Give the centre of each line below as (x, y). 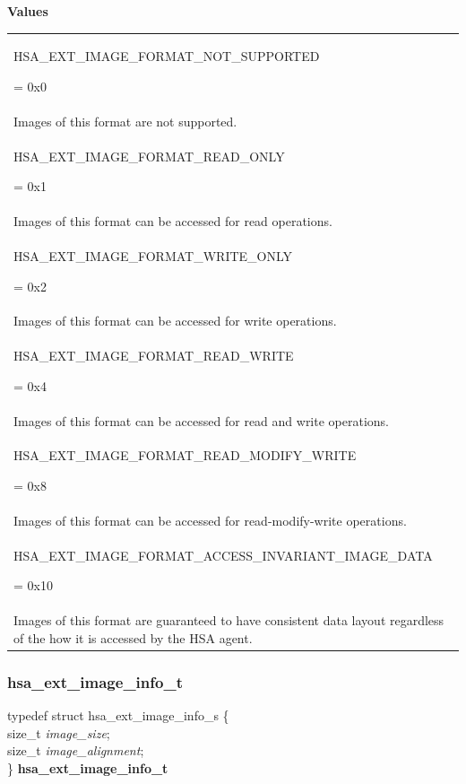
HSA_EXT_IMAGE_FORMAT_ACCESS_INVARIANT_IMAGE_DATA (223, 555)
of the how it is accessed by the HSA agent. (133, 637)
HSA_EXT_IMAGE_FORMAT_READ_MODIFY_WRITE (185, 455)
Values (28, 11)
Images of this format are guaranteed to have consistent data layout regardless (229, 620)
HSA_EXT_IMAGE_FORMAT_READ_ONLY (149, 156)
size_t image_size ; (59, 732)
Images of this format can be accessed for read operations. (173, 221)
